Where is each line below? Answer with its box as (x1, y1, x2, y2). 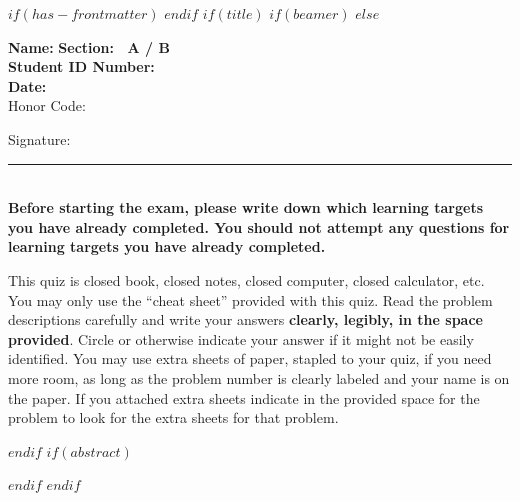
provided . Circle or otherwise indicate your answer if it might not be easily (8, 328, 474, 349)
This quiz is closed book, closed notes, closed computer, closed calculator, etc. (8, 269, 485, 290)
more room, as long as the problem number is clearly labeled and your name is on (8, 367, 510, 388)
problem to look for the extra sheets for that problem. (8, 407, 339, 428)
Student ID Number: (8, 56, 155, 77)
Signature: (8, 128, 71, 149)
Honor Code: (8, 95, 86, 116)
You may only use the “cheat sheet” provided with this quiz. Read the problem (8, 289, 493, 310)
